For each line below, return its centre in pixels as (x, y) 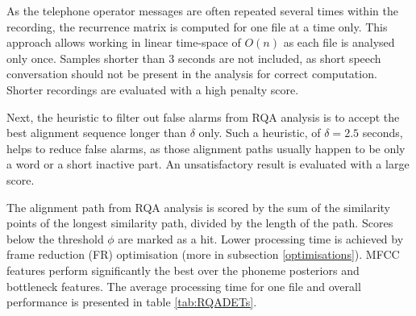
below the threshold (55, 238)
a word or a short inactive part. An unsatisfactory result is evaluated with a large (208, 164)
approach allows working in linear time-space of (124, 42)
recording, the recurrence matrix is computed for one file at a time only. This (197, 26)
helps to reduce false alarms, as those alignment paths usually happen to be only (206, 148)
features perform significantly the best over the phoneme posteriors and (183, 270)
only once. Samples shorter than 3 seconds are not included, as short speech (194, 58)
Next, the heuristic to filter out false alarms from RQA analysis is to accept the (203, 116)
